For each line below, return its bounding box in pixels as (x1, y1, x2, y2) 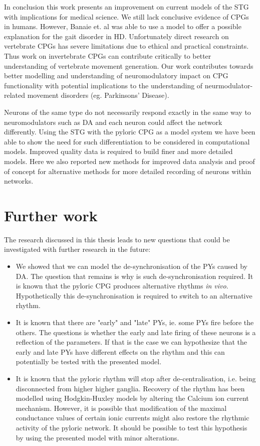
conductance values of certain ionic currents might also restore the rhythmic (16, 412, 249, 423)
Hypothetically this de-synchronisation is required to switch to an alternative (16, 290, 252, 301)
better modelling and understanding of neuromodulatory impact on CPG (4, 70, 228, 81)
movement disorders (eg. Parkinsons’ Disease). (27, 90, 169, 100)
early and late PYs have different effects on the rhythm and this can (16, 346, 225, 357)
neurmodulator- (204, 80, 253, 90)
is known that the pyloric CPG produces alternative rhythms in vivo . (16, 280, 228, 291)
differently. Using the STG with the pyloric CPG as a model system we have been (4, 126, 255, 137)
